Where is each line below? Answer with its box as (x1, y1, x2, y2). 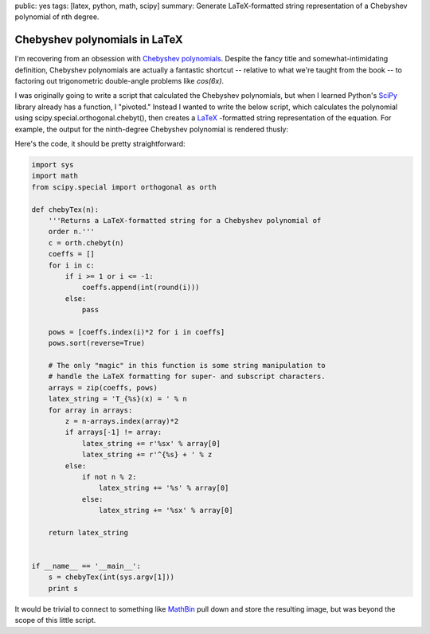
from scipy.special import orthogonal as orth (31, 182, 217, 191)
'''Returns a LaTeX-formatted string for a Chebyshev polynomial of (48, 216, 322, 225)
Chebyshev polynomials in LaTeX (14, 33, 183, 47)
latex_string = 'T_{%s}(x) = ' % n (48, 394, 187, 404)
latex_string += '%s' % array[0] (98, 483, 229, 493)
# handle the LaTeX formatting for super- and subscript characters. (48, 372, 326, 382)
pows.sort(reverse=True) (48, 339, 146, 348)
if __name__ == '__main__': (31, 562, 141, 571)
